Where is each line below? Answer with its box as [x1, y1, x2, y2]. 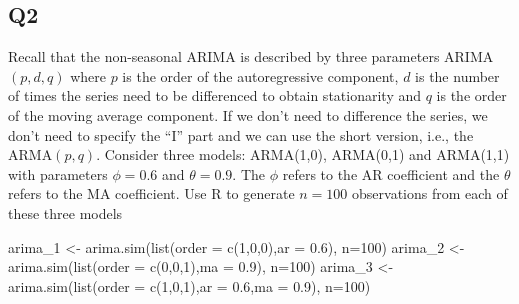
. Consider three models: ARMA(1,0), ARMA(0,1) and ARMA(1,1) [96, 144, 510, 165]
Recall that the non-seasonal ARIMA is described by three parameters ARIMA [8, 46, 494, 67]
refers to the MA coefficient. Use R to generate [8, 183, 295, 204]
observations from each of [352, 183, 508, 204]
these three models [8, 202, 123, 223]
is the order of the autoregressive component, [122, 65, 399, 86]
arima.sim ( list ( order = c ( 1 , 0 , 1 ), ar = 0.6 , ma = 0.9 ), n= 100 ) [8, 275, 371, 296]
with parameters [8, 163, 108, 184]
